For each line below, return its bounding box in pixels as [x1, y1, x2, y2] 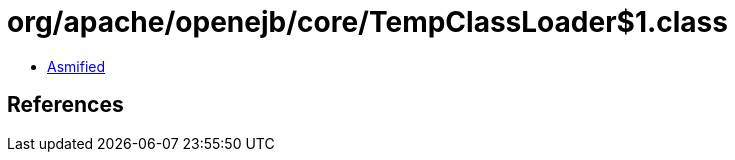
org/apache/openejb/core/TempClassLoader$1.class [7, 5, 728, 39]
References [7, 92, 124, 118]
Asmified [47, 57, 106, 75]
